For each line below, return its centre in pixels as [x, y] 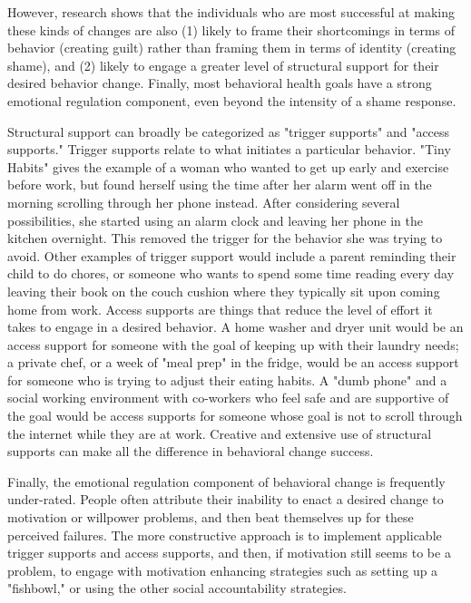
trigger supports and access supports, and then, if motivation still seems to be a [229, 553]
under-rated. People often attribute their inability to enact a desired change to [226, 499]
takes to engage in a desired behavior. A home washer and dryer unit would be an [235, 327]
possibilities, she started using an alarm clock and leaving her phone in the [215, 220]
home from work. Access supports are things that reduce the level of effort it [220, 309]
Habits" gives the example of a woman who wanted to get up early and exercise [228, 166]
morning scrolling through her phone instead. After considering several [204, 202]
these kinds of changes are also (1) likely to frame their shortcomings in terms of [231, 29]
